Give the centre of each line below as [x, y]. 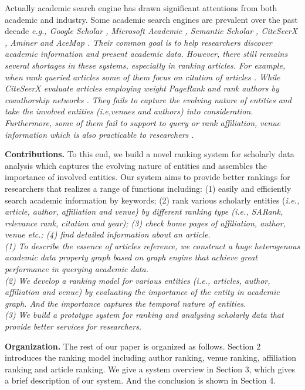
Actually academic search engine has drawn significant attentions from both [141, 8]
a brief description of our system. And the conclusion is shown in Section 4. [140, 380]
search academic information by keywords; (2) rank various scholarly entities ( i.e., [152, 200]
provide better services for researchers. [73, 326]
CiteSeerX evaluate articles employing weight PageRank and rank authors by [142, 88]
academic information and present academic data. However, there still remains [146, 54]
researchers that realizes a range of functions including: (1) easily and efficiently [148, 188]
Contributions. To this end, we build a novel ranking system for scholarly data [150, 154]
